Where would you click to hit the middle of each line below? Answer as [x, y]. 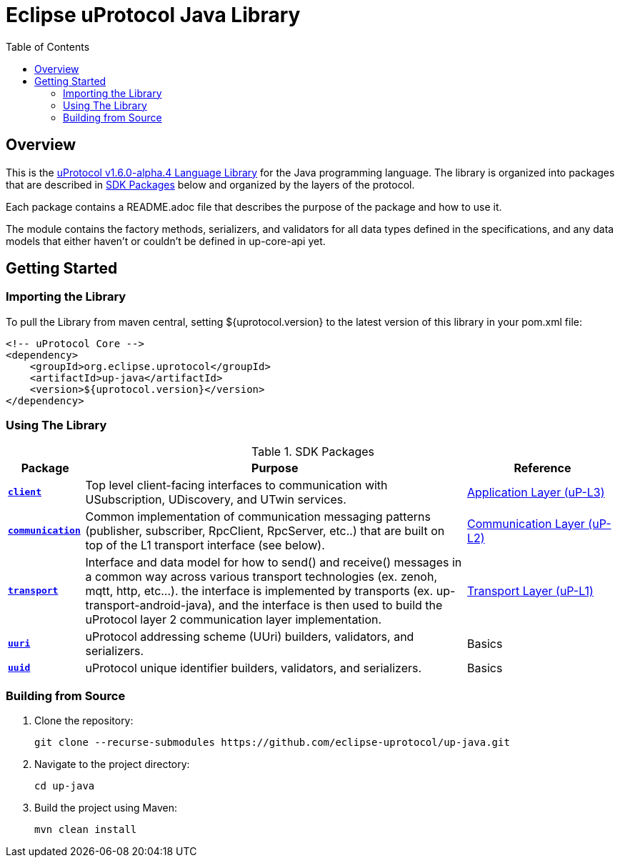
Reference [542, 468]
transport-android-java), [150, 605]
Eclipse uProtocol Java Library [153, 15]
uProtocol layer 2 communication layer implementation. [234, 619]
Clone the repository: [84, 721]
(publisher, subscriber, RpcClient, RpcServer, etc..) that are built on [265, 530]
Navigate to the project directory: [112, 764]
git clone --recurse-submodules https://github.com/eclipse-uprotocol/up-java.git [272, 743]
